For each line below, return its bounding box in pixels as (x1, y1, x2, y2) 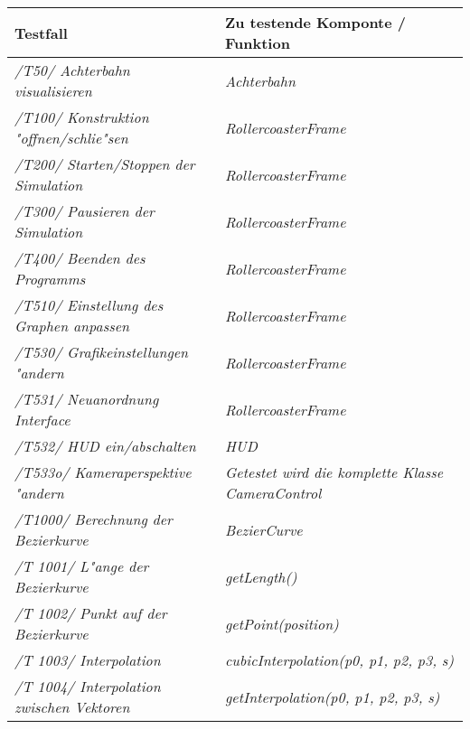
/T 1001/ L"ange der (14, 556, 149, 576)
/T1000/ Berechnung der (14, 509, 173, 529)
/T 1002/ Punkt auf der (14, 603, 167, 623)
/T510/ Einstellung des (14, 294, 164, 315)
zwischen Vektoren (14, 696, 130, 717)
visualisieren (14, 80, 92, 101)
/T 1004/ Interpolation (14, 676, 161, 696)
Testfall (14, 22, 68, 43)
